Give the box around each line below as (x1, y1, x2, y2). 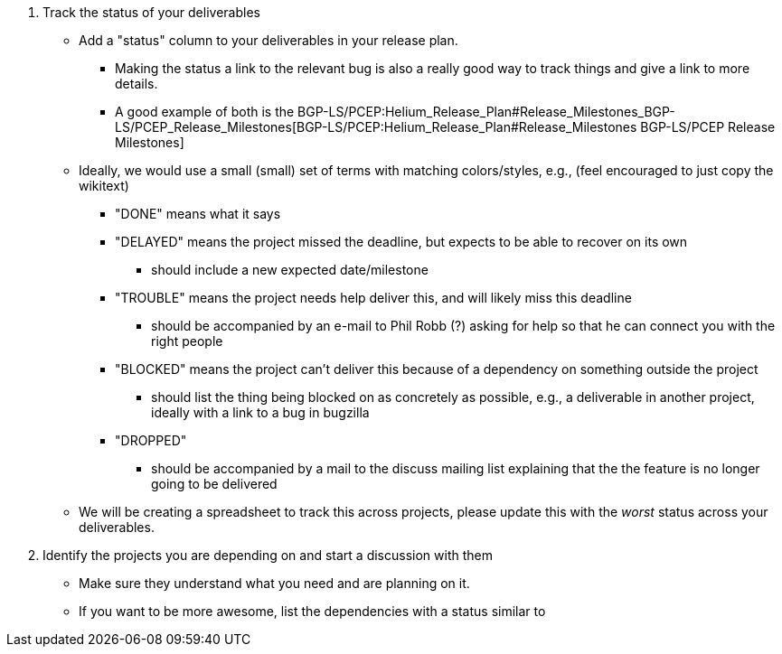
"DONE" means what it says (115, 206, 281, 221)
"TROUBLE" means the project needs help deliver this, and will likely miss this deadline (115, 290, 632, 305)
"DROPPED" (115, 433, 187, 448)
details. (115, 76, 158, 91)
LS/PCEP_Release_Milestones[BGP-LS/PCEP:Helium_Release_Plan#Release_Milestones (115, 119, 637, 135)
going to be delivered (151, 476, 278, 491)
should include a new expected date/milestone (151, 262, 429, 277)
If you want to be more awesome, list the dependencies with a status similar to (79, 603, 546, 619)
